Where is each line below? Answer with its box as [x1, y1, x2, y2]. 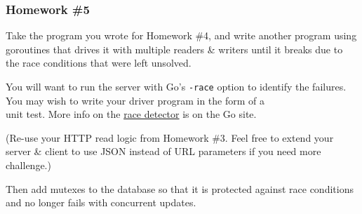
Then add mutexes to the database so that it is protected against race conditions [6, 181, 354, 196]
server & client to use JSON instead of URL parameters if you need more [6, 144, 321, 159]
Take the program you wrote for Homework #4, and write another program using [6, 28, 357, 43]
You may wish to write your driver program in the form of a [6, 93, 265, 107]
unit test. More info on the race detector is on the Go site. [6, 107, 257, 121]
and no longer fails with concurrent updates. [6, 195, 196, 210]
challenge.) [6, 158, 51, 173]
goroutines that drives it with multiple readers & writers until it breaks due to [6, 41, 343, 56]
